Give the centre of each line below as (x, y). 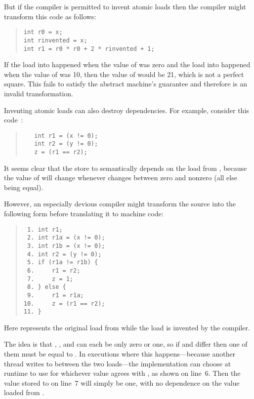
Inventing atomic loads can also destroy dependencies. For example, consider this (127, 110)
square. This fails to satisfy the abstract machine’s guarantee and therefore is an (126, 84)
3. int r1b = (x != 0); (66, 246)
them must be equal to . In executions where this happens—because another (120, 354)
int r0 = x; (43, 32)
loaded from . (24, 392)
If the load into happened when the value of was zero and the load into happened (127, 64)
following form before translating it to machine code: (84, 214)
